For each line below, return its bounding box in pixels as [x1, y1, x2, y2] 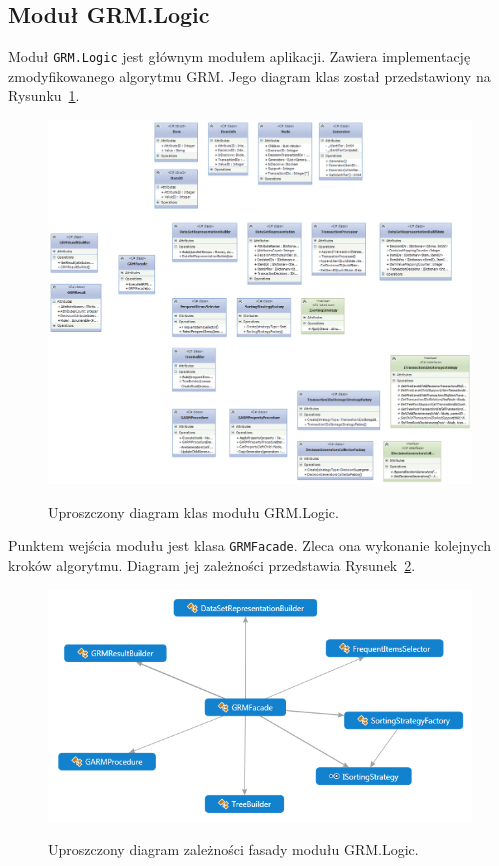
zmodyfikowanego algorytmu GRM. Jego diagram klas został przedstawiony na [8, 65, 491, 86]
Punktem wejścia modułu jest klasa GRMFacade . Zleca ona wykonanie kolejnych [8, 535, 491, 556]
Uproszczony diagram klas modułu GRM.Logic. [48, 501, 339, 522]
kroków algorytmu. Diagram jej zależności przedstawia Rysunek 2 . [8, 554, 416, 575]
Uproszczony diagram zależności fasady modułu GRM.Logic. [48, 839, 419, 860]
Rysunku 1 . [8, 85, 80, 106]
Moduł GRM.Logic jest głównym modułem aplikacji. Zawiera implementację [8, 46, 471, 67]
